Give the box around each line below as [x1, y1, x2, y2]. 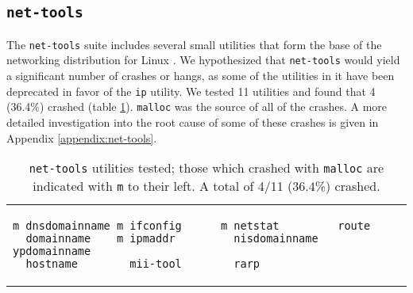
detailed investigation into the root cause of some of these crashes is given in [6, 114, 379, 130]
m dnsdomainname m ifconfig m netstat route [13, 219, 371, 233]
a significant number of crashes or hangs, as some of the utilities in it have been [6, 67, 395, 84]
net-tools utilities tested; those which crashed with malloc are [29, 158, 384, 177]
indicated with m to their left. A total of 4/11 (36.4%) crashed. [33, 177, 380, 196]
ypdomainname [13, 245, 91, 258]
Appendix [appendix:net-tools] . [6, 129, 157, 146]
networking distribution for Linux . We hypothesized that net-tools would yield [6, 51, 400, 68]
